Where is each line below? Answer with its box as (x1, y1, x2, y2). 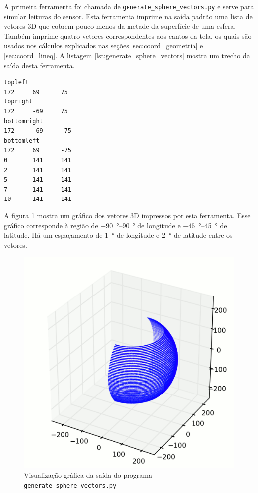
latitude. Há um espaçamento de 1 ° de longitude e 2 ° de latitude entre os (4, 230, 233, 240)
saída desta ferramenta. (4, 60, 75, 70)
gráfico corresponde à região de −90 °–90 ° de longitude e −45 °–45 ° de (4, 220, 227, 230)
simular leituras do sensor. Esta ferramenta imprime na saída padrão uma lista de (4, 11, 253, 21)
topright (4, 98, 33, 105)
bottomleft (4, 137, 40, 144)
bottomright (4, 117, 43, 125)
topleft (4, 79, 29, 86)
